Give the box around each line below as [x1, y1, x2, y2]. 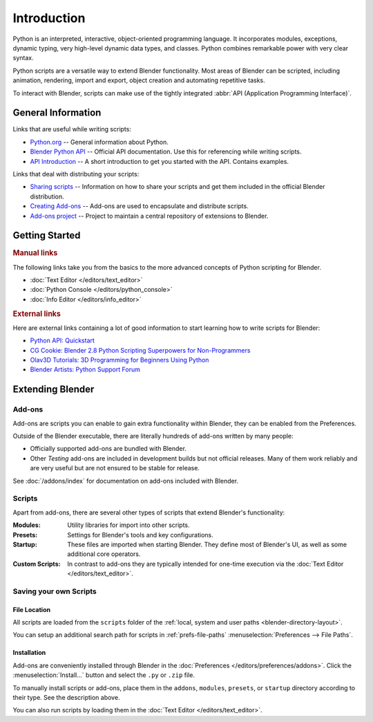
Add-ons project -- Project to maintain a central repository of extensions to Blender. [30, 212, 269, 220]
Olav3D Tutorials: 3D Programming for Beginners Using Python [30, 356, 209, 364]
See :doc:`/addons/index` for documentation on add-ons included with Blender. [12, 476, 238, 485]
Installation [12, 649, 46, 657]
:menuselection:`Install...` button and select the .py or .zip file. [12, 671, 195, 679]
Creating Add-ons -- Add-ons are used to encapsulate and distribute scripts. [30, 202, 249, 210]
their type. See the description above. [12, 693, 120, 701]
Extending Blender [12, 384, 95, 396]
